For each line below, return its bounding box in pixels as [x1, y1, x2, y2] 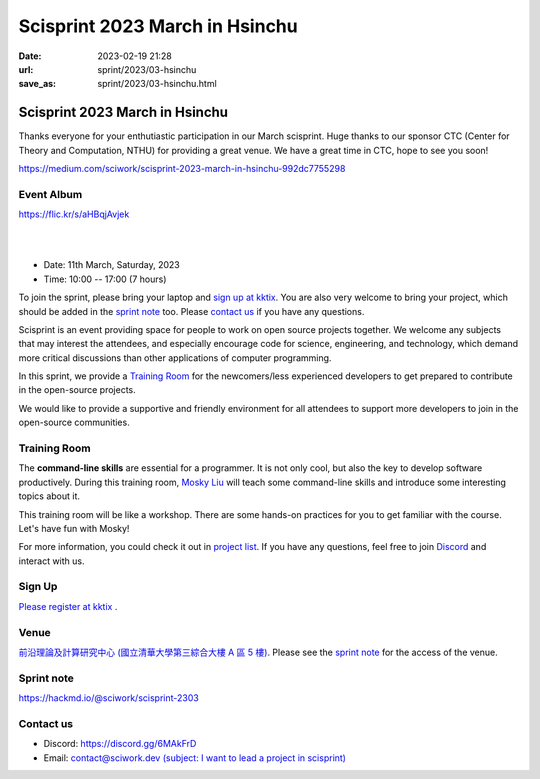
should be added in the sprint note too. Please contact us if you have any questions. [18, 305, 365, 317]
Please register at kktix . [18, 600, 118, 612]
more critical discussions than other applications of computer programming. [18, 351, 332, 364]
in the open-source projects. [18, 384, 137, 396]
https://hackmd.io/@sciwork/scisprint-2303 [18, 692, 199, 704]
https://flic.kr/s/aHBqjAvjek [18, 208, 130, 220]
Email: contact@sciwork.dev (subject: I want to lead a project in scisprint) [43, 751, 347, 764]
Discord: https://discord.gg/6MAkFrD [43, 738, 197, 750]
